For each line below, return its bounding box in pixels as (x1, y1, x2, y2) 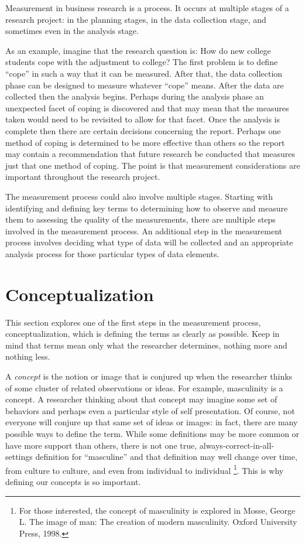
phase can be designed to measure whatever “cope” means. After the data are (5, 78, 284, 91)
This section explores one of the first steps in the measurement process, (5, 316, 261, 328)
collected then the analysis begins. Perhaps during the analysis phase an (5, 90, 264, 103)
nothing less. (5, 350, 50, 363)
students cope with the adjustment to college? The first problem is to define (5, 56, 278, 68)
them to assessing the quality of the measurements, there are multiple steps (5, 213, 276, 226)
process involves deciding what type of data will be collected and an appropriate (5, 236, 293, 248)
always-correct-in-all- (199, 439, 275, 451)
